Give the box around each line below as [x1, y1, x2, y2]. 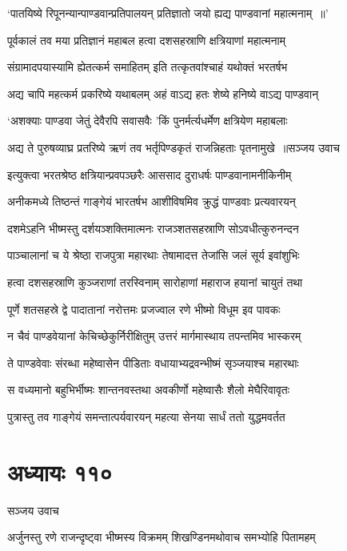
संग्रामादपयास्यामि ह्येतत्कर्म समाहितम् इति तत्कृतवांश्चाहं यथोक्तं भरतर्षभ [7, 58, 288, 75]
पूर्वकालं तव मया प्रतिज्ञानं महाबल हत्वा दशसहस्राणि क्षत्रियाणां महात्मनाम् [7, 31, 285, 48]
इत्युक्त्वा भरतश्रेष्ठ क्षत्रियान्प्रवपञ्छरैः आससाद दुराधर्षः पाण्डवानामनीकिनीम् [7, 166, 292, 183]
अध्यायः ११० [7, 455, 113, 488]
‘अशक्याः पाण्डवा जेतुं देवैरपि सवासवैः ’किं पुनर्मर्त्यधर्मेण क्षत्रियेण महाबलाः [7, 112, 288, 129]
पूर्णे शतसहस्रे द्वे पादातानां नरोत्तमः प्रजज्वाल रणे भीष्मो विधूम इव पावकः [7, 300, 281, 317]
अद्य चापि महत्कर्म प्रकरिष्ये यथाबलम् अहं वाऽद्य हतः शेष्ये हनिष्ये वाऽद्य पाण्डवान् [7, 85, 319, 102]
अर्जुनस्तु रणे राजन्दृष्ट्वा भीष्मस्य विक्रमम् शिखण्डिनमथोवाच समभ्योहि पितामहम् [7, 529, 316, 545]
